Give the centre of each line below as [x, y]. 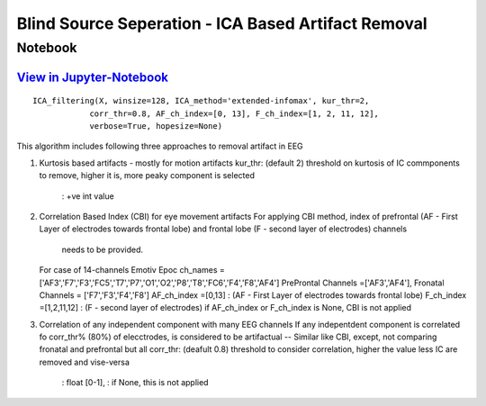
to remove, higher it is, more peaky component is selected [147, 176]
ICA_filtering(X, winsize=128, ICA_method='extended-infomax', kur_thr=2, [201, 101]
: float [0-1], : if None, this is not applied [135, 383]
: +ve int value [88, 196]
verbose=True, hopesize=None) [156, 126]
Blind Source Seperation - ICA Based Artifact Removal [222, 23]
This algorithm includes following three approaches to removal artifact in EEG [160, 146]
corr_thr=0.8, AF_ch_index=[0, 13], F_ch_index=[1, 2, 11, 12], [234, 113]
